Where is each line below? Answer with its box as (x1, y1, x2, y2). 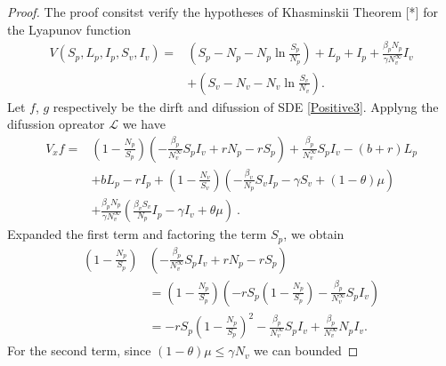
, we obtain (283, 225, 345, 243)
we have (122, 115, 166, 133)
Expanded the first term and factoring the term (7, 225, 267, 243)
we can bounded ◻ (254, 341, 359, 360)
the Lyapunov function (7, 20, 132, 38)
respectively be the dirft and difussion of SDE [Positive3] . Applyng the (53, 97, 439, 115)
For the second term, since (7, 341, 151, 360)
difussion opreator (7, 115, 105, 133)
